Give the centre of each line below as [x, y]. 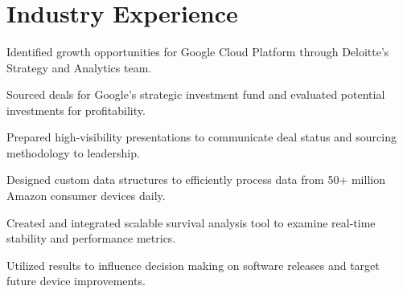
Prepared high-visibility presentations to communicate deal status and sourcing [202, 137]
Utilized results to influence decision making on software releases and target [193, 265]
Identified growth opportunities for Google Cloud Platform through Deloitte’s [198, 51]
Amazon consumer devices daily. [86, 196]
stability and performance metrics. [91, 238]
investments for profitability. [76, 110]
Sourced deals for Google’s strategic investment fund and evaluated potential [196, 94]
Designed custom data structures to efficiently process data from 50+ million [196, 180]
